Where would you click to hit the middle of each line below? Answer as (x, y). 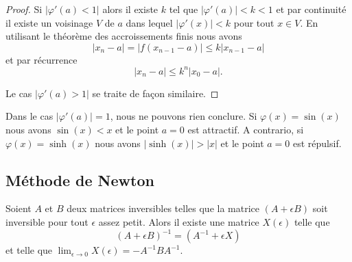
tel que (184, 9)
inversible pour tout (47, 222)
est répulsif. (317, 143)
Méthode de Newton (80, 180)
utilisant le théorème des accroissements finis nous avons (124, 36)
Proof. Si (24, 9)
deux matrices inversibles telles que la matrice (163, 208)
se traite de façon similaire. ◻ (155, 93)
